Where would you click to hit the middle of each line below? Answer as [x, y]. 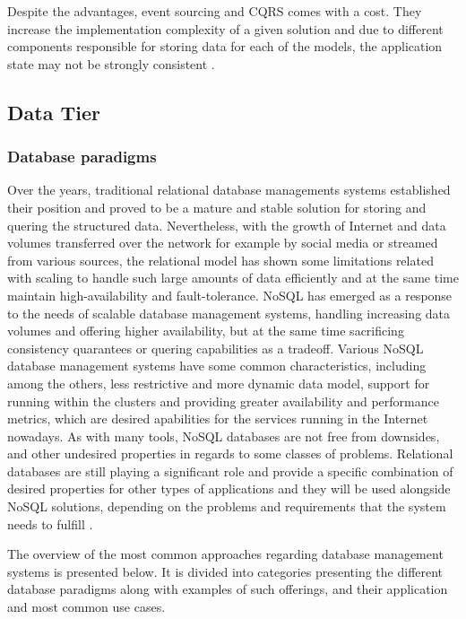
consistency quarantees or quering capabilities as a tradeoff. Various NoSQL [216, 348]
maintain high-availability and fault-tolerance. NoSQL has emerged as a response [230, 295]
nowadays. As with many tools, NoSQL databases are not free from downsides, [224, 436]
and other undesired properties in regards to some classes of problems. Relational [230, 453]
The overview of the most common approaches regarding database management [225, 554]
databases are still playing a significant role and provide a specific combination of [230, 471]
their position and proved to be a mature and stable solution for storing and [217, 207]
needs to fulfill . [50, 523]
